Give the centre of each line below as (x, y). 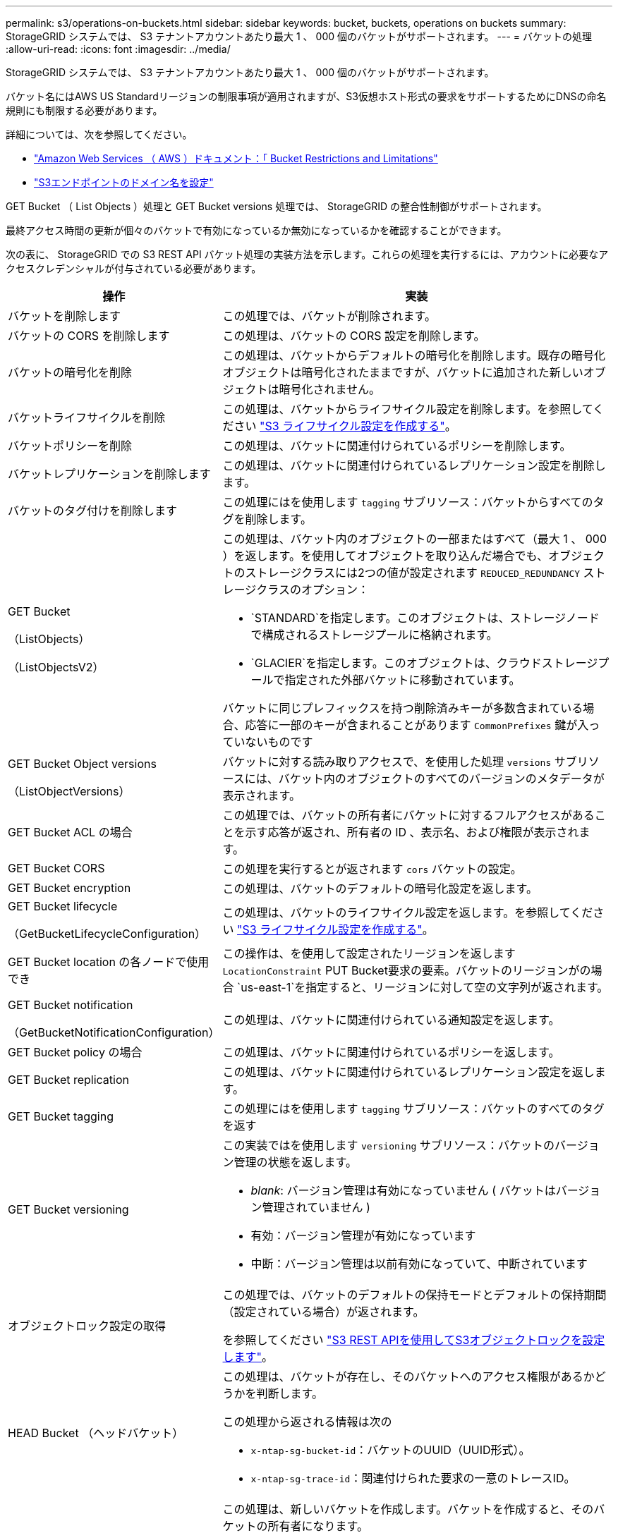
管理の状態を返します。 (295, 1162)
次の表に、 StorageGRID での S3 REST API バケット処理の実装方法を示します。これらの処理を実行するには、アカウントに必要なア (307, 254)
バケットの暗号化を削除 (70, 372)
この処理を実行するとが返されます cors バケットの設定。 (372, 869)
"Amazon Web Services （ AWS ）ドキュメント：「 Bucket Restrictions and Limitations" (236, 158)
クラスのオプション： (313, 590)
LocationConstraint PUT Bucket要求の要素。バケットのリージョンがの (407, 970)
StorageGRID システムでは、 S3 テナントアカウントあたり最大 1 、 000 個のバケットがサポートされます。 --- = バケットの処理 (299, 36)
